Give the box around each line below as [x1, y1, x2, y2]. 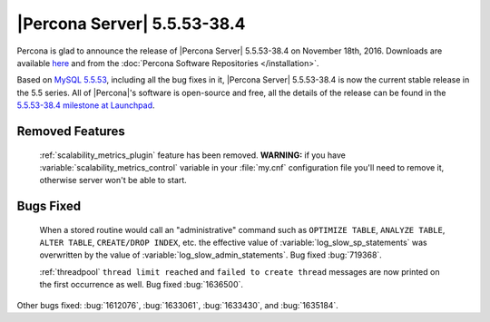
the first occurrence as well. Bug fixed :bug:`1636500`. [39, 279, 244, 290]
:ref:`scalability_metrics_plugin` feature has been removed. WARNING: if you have [39, 150, 347, 161]
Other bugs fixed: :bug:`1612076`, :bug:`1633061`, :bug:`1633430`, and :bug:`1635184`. [16, 299, 339, 310]
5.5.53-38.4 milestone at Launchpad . [16, 100, 155, 111]
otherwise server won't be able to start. [39, 175, 188, 186]
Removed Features [16, 123, 126, 139]
